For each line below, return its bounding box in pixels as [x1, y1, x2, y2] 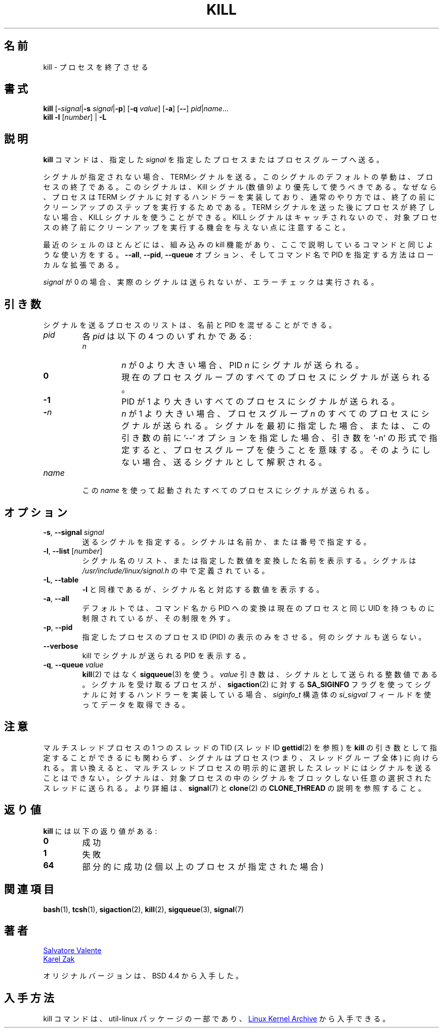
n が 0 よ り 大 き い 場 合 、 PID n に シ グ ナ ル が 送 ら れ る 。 [121, 360, 364, 371]
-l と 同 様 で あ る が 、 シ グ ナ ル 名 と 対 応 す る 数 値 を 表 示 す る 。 [82, 585, 324, 594]
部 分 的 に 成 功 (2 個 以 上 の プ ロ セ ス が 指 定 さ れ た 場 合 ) [82, 861, 324, 872]
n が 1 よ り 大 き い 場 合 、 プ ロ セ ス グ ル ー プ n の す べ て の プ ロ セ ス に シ [121, 409, 429, 419]
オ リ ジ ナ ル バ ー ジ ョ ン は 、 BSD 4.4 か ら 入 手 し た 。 [43, 971, 243, 980]
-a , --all [43, 594, 69, 603]
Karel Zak [43, 955, 75, 964]
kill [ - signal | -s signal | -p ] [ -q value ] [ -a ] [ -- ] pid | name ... [43, 104, 229, 113]
